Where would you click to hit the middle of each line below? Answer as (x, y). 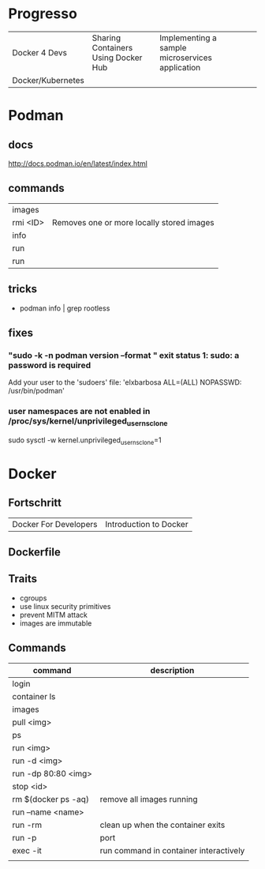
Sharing (106, 38)
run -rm (27, 825)
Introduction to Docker (147, 524)
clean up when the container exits (162, 825)
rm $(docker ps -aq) (50, 799)
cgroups (33, 598)
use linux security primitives (65, 606)
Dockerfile (35, 552)
